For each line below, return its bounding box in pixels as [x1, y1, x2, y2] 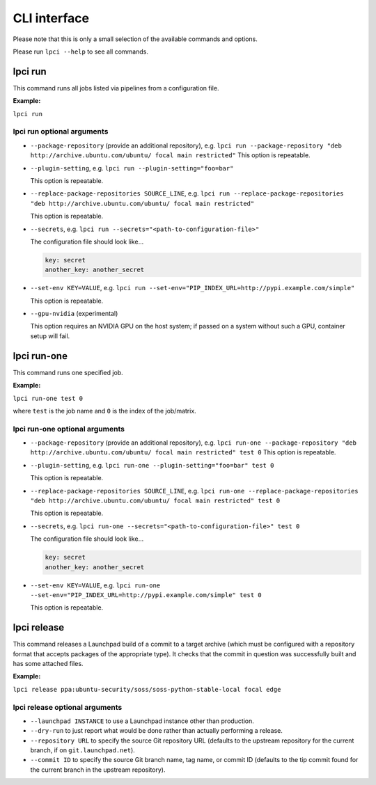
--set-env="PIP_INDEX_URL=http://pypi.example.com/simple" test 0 [30, 591, 263, 598]
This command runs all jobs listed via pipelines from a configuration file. [13, 84, 219, 92]
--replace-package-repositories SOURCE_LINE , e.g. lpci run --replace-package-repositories [30, 189, 344, 198]
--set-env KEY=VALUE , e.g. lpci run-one [30, 581, 161, 589]
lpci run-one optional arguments [13, 424, 125, 434]
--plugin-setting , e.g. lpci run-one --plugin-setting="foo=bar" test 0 [30, 461, 274, 469]
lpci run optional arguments [13, 127, 109, 136]
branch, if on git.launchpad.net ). [30, 746, 135, 754]
